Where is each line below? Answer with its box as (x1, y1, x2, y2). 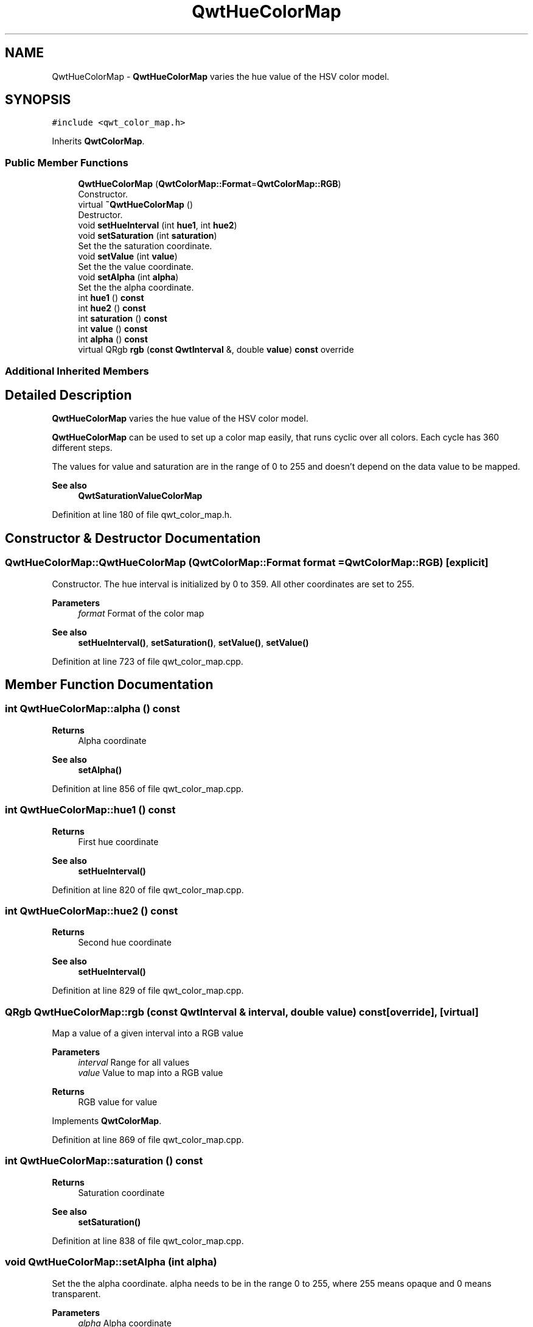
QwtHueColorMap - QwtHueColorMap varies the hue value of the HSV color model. (52, 71, 389, 82)
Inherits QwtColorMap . (52, 136, 145, 147)
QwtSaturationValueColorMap (78, 490, 203, 501)
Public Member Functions (5, 156, 128, 169)
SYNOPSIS (5, 92, 71, 108)
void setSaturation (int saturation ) (78, 230, 217, 241)
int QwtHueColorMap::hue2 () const (5, 904, 178, 917)
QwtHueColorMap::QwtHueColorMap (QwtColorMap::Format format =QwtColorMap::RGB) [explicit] (5, 556, 489, 569)
